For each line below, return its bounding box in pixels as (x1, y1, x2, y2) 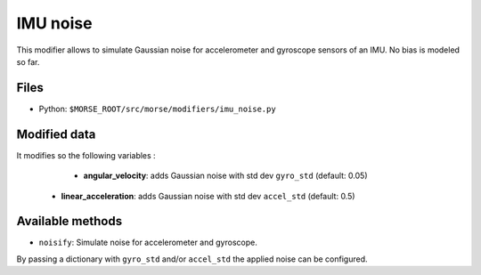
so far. (16, 56, 40, 67)
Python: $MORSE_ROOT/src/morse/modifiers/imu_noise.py (38, 103, 276, 114)
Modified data (16, 126, 96, 142)
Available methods (16, 214, 123, 229)
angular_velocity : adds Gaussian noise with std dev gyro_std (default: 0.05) (83, 170, 368, 182)
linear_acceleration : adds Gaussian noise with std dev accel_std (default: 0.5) (61, 190, 355, 201)
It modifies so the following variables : (16, 150, 156, 160)
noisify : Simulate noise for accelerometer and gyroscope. (38, 237, 257, 248)
